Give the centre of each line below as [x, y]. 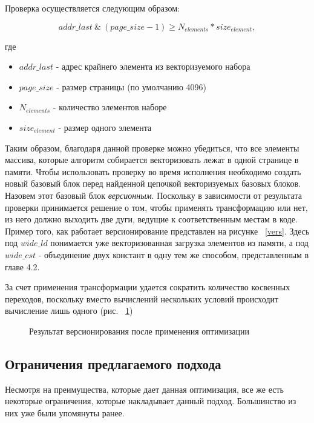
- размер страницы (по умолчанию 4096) [132, 86]
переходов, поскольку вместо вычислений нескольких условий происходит [142, 298]
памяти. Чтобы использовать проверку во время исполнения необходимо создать [153, 171]
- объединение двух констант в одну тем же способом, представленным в [174, 254]
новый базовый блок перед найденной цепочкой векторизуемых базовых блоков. [153, 183]
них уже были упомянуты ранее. [65, 412]
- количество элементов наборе [110, 107]
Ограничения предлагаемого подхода [113, 363]
